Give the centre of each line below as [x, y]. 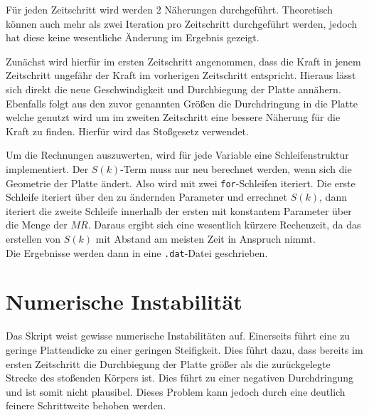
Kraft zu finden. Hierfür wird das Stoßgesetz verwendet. [127, 131]
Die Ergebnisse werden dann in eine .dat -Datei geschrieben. [137, 252]
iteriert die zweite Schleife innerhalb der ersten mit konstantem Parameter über [179, 210]
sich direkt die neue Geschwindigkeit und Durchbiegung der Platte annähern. [173, 89]
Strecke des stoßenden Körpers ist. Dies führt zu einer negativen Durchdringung [180, 378]
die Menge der [37, 225]
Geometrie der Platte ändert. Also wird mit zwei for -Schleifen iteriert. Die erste [181, 183]
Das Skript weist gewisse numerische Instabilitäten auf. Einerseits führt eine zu [178, 336]
